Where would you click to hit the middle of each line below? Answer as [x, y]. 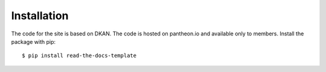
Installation [40, 16]
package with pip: [34, 41]
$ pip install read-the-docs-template [79, 56]
